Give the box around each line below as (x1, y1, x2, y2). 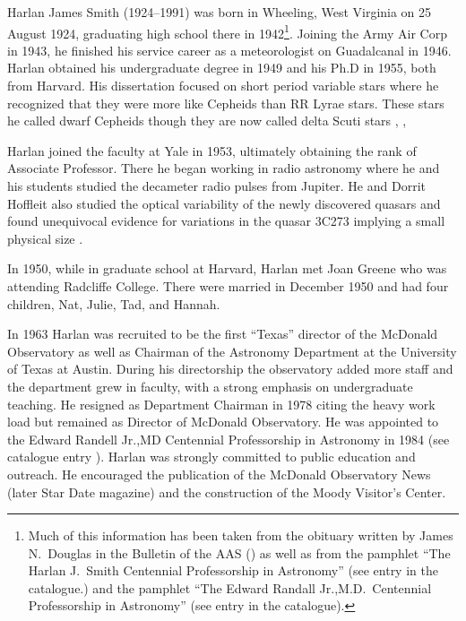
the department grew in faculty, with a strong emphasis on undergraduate (7, 376, 413, 395)
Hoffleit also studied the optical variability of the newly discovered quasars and (7, 194, 441, 212)
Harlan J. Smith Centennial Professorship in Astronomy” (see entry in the (28, 561, 438, 580)
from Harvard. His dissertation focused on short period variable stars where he (7, 76, 439, 95)
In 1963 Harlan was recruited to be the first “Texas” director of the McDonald (7, 324, 438, 343)
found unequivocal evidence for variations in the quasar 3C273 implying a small (7, 211, 445, 230)
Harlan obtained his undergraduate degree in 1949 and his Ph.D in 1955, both (7, 58, 436, 77)
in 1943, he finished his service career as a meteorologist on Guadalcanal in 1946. (7, 40, 452, 59)
